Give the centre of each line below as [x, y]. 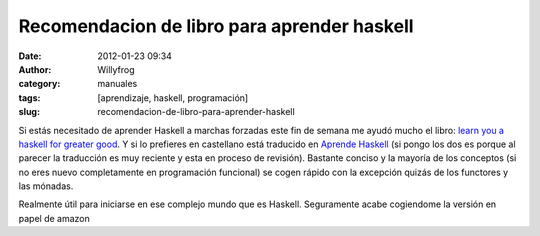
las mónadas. [46, 186]
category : [39, 84]
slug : [29, 112]
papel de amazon [54, 218]
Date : [30, 56]
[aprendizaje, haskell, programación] [173, 97]
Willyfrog [116, 69]
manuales [117, 84]
